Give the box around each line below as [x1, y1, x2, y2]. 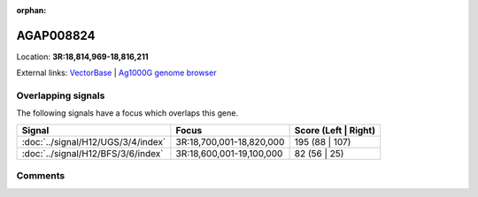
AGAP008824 [16, 27, 96, 43]
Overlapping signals [16, 89, 105, 102]
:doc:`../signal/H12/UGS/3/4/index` [21, 135, 166, 148]
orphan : [16, 5, 47, 15]
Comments [16, 170, 66, 182]
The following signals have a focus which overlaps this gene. [16, 108, 239, 118]
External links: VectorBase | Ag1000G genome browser [16, 67, 217, 79]
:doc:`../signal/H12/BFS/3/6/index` [21, 147, 164, 159]
